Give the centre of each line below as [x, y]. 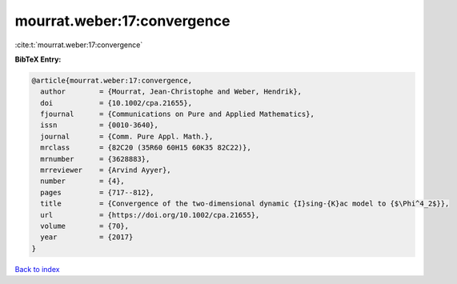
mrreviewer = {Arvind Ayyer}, [106, 170]
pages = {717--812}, [98, 192]
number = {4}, [83, 181]
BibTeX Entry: [38, 59]
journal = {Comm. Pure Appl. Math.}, [127, 136]
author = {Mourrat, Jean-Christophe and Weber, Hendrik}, [171, 92]
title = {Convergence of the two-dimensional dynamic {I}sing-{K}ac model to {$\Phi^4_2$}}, [245, 204]
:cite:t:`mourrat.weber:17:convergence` [79, 45]
